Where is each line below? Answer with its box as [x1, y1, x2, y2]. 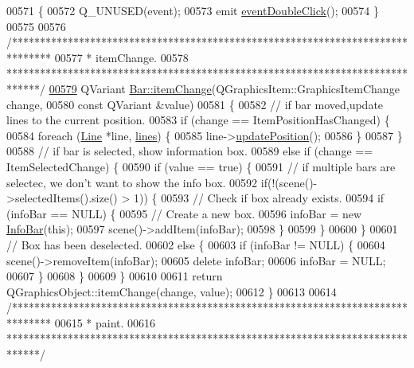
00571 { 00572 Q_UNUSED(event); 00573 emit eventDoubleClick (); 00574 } [6, 2, 380, 18]
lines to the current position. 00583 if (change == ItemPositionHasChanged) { [6, 112, 390, 128]
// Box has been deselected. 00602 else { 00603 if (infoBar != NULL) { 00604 [6, 236, 385, 253]
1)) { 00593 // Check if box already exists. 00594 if [134, 190, 385, 206]
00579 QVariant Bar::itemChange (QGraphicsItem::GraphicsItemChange [49, 80, 400, 96]
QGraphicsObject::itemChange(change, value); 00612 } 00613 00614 [6, 283, 337, 299]
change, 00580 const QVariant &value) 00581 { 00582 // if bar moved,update [6, 96, 384, 112]
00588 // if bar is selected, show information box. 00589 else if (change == [6, 143, 373, 159]
